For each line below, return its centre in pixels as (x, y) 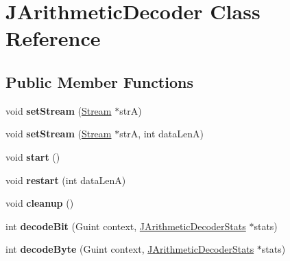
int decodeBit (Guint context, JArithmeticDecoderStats (126, 226)
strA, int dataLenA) (162, 134)
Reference (53, 38)
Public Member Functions (99, 81)
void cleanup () (40, 203)
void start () (33, 156)
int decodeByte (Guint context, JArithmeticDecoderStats (130, 249)
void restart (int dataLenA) (66, 180)
